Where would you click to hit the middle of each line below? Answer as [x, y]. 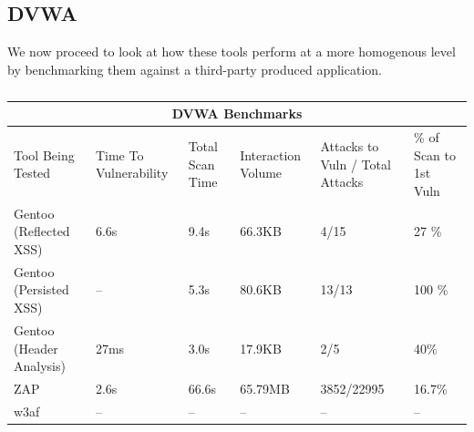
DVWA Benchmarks [237, 113]
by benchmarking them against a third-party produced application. [195, 69]
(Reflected [42, 231]
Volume [261, 173]
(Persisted [41, 289]
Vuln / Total [355, 164]
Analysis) [40, 366]
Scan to [435, 154]
